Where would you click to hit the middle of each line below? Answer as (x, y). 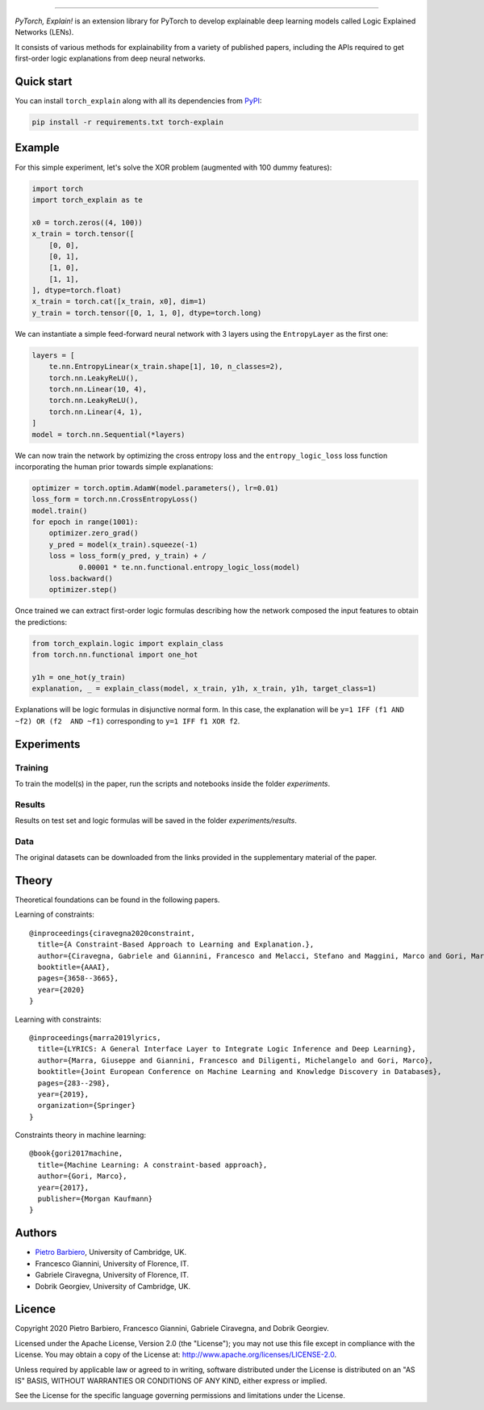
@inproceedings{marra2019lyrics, (95, 1037)
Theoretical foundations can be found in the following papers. (117, 900)
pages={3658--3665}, (78, 978)
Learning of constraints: (54, 915)
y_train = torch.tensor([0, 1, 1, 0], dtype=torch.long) (147, 313)
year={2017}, (63, 1188)
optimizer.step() (83, 590)
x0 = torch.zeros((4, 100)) (87, 222)
